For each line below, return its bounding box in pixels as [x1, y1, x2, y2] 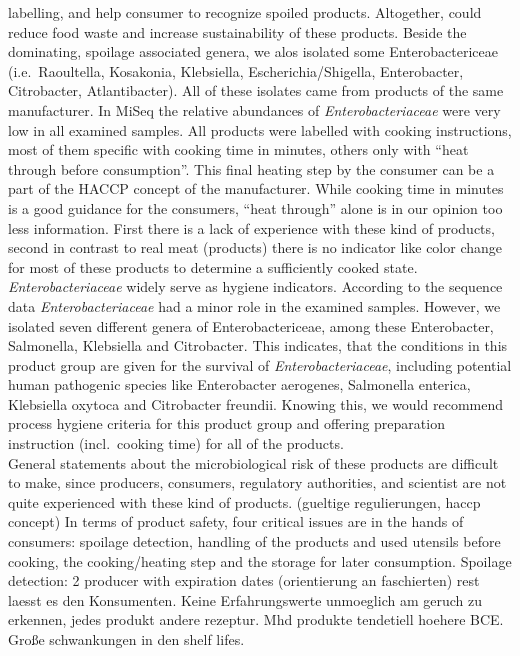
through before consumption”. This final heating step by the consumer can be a [8, 158, 495, 179]
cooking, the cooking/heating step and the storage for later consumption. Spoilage [8, 550, 512, 571]
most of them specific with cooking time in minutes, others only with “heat [8, 139, 469, 160]
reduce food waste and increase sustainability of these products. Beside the [8, 21, 467, 42]
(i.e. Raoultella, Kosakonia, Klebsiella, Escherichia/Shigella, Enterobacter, [8, 60, 464, 81]
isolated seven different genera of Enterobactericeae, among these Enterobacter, [8, 315, 494, 336]
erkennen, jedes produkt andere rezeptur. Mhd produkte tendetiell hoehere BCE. [8, 609, 504, 630]
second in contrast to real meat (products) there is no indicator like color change [8, 237, 503, 258]
